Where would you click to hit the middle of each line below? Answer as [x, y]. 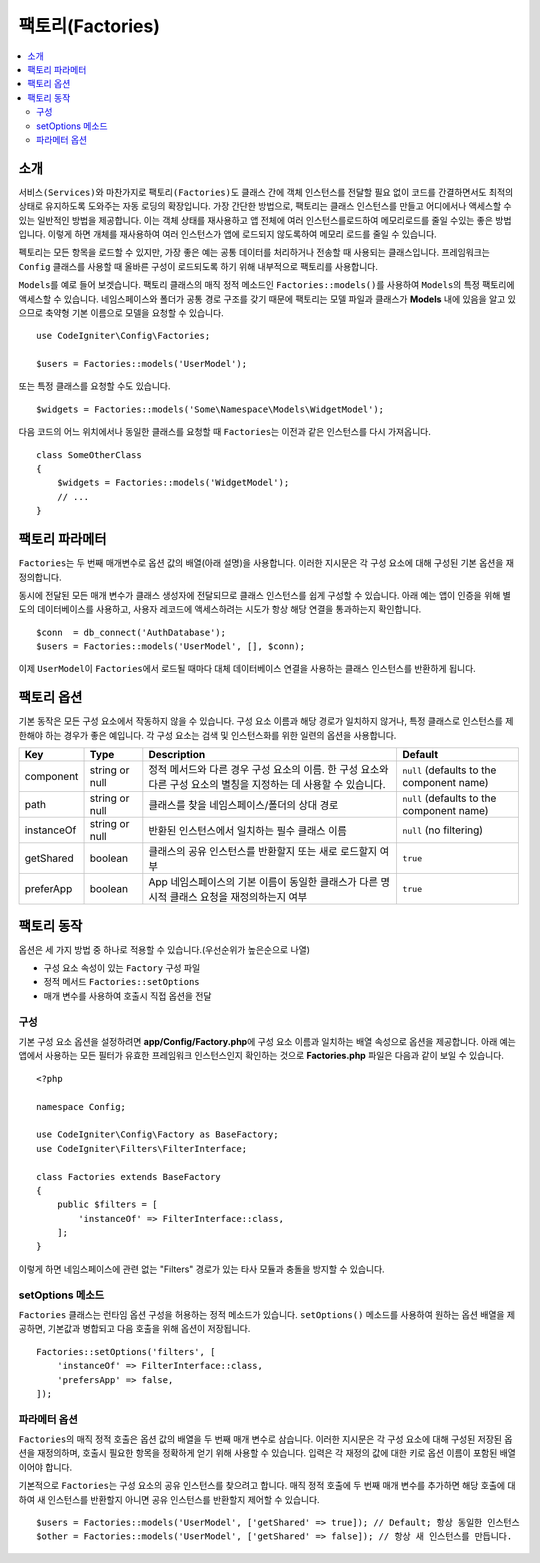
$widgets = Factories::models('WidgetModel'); [173, 483]
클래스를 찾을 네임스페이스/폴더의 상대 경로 [243, 805]
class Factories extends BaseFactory [129, 1176]
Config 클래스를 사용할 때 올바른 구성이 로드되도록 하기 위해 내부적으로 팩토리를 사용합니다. [198, 266]
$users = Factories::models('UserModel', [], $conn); [170, 646]
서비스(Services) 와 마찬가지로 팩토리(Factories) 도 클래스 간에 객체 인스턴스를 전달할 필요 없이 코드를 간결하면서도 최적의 [266, 192]
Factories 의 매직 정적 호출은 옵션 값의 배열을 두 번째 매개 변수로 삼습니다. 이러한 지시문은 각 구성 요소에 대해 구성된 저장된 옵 [265, 1439]
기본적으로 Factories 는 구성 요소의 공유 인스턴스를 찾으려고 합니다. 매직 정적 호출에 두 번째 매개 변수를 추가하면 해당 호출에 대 [267, 1486]
